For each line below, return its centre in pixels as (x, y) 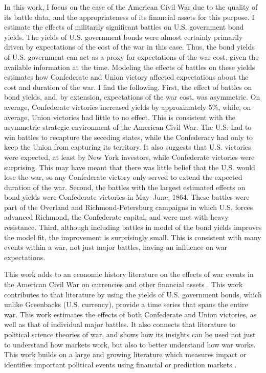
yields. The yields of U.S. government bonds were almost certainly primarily (124, 37)
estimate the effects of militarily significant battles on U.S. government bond (124, 27)
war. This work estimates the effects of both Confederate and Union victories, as (130, 314)
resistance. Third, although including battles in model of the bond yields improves (133, 227)
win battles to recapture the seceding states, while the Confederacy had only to (129, 137)
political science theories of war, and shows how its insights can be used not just (130, 334)
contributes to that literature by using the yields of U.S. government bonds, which (133, 294)
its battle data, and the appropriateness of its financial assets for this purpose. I (129, 17)
